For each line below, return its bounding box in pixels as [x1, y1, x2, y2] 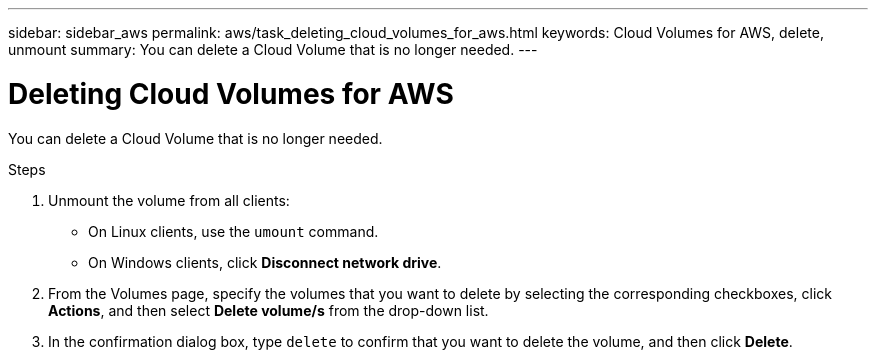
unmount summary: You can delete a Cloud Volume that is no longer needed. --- [8, 41, 538, 58]
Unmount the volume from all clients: [48, 191, 290, 209]
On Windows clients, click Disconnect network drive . [88, 253, 442, 271]
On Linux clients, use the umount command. [88, 222, 379, 240]
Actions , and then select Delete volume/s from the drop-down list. [48, 301, 489, 319]
